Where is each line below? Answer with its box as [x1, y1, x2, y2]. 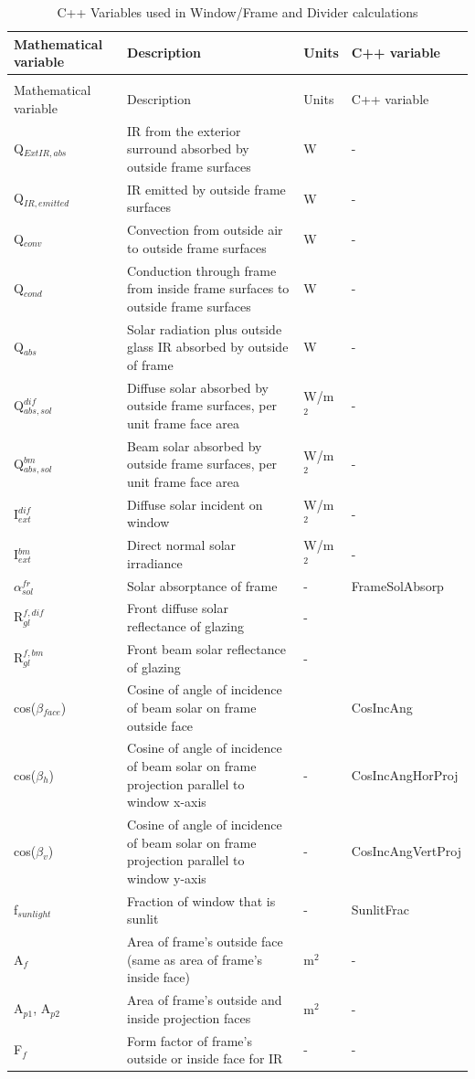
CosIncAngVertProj [351, 841, 461, 861]
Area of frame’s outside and [127, 990, 282, 1010]
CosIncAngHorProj [351, 765, 459, 784]
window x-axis [127, 792, 206, 811]
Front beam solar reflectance [127, 639, 286, 658]
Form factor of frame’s [127, 1031, 252, 1050]
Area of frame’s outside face [127, 932, 283, 951]
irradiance [127, 553, 183, 572]
